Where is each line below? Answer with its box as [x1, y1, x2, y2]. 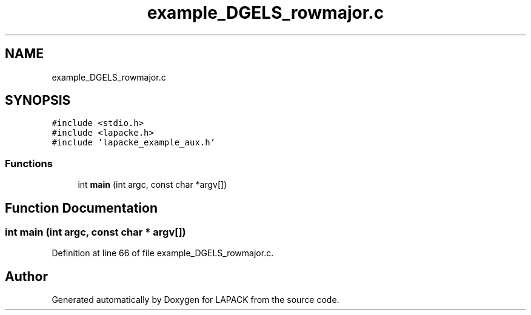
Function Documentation [5, 200, 158, 216]
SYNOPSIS [5, 93, 71, 108]
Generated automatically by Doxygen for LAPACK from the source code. [52, 294, 339, 305]
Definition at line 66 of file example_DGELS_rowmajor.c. [52, 248, 274, 259]
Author [5, 268, 48, 284]
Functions [5, 157, 53, 170]
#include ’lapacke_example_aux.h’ [52, 138, 216, 148]
